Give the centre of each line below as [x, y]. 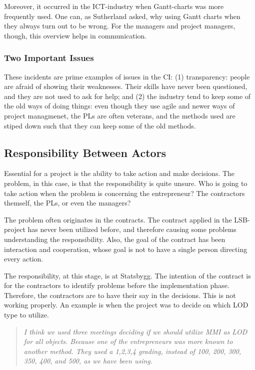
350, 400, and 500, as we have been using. [88, 361]
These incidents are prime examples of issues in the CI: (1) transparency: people [127, 76]
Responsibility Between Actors [85, 152]
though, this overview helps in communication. [75, 35]
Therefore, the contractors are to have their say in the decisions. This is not [120, 295]
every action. [24, 259]
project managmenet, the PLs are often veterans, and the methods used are [120, 115]
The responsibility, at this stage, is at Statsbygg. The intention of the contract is [127, 275]
